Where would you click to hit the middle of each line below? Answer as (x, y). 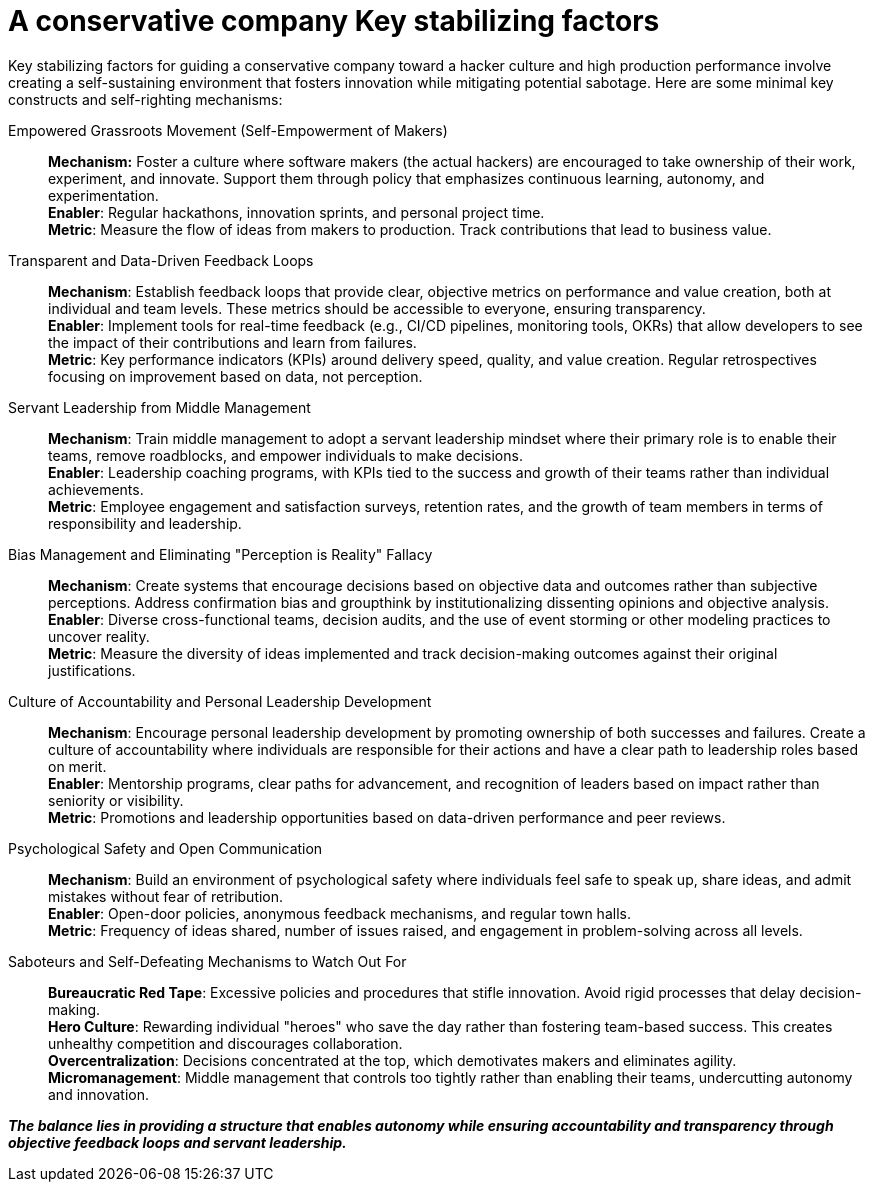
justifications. (92, 670)
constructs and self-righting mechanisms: (145, 99)
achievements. (96, 489)
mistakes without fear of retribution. (166, 896)
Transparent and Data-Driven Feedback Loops (161, 260)
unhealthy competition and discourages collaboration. (225, 1043)
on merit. (77, 766)
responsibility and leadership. (145, 523)
